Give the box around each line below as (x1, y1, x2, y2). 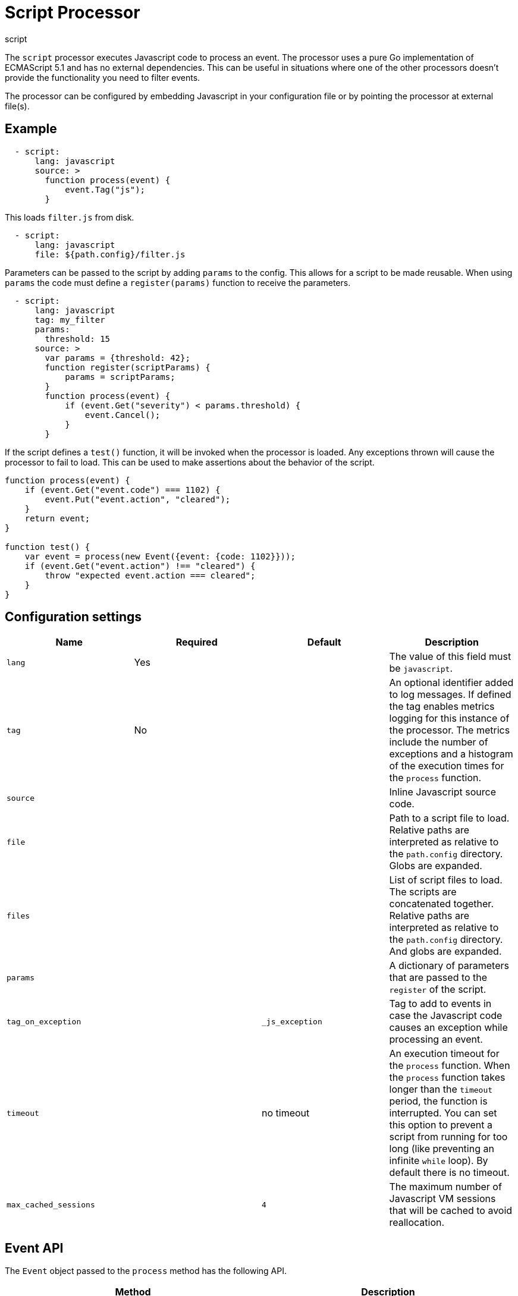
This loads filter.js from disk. (5, 212, 134, 222)
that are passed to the (389, 971, 488, 984)
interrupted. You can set (389, 1107, 497, 1119)
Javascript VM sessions (389, 1193, 496, 1205)
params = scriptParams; (65, 372, 175, 382)
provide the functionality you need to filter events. (5, 72, 200, 83)
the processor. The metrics (389, 724, 510, 737)
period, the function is (389, 1095, 488, 1108)
